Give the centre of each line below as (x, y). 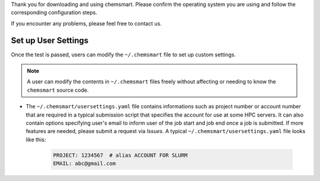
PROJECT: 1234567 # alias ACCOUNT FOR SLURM (120, 155)
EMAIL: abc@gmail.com (84, 164)
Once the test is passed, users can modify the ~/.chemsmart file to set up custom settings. (124, 54)
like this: (36, 140)
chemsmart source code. (58, 90)
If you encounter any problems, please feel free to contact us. (87, 23)
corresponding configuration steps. (54, 12)
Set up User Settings (50, 41)
